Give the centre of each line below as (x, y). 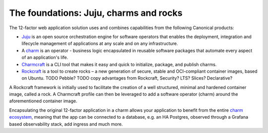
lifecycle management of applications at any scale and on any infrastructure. (100, 44)
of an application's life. (45, 57)
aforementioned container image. (43, 101)
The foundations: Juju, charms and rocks (96, 13)
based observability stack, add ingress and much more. (66, 124)
